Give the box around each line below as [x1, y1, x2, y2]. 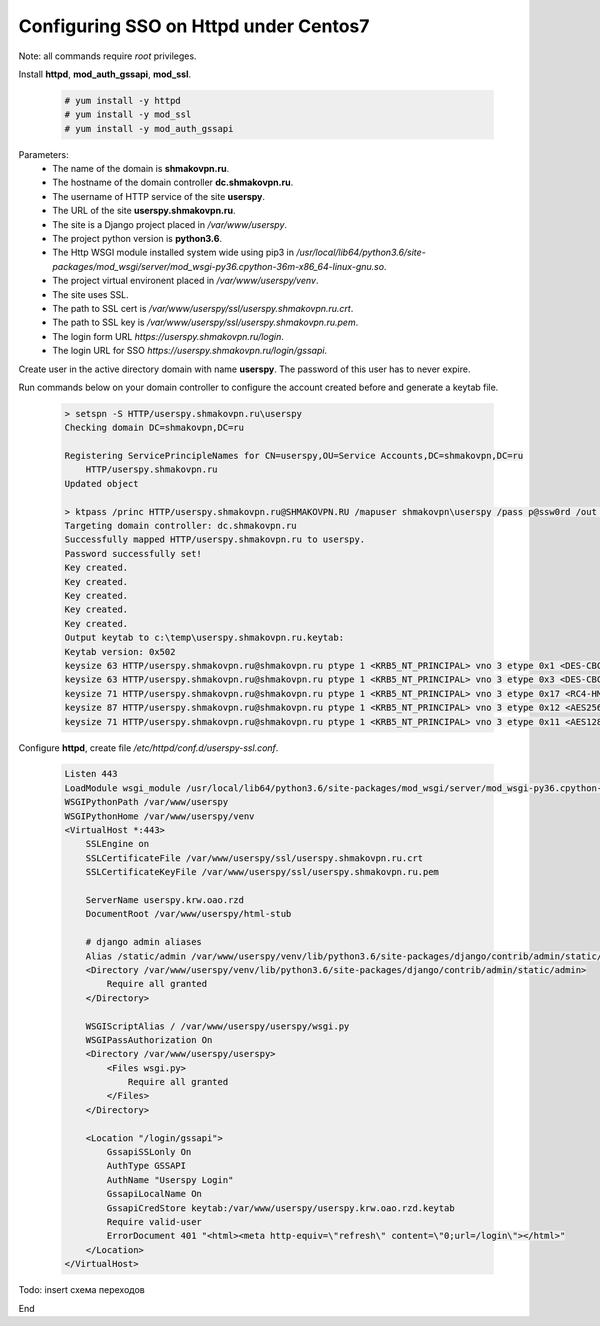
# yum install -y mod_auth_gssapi [64, 123, 234, 134]
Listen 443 [64, 768, 118, 780]
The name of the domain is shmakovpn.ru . [52, 163, 230, 175]
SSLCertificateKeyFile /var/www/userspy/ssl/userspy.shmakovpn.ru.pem [85, 866, 440, 878]
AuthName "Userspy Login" [106, 1174, 234, 1185]
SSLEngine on [85, 838, 150, 850]
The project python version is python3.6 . [52, 233, 223, 245]
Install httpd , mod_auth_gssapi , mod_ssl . [18, 68, 192, 80]
